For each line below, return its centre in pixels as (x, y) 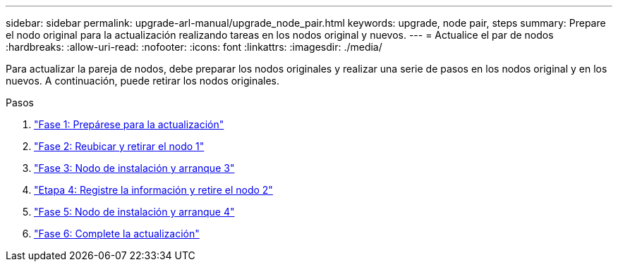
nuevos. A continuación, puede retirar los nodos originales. (143, 81)
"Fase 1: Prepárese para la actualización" (129, 124)
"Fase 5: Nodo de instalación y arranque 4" (134, 212)
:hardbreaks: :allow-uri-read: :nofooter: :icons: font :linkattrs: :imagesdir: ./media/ (194, 47)
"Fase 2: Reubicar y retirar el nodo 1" (119, 146)
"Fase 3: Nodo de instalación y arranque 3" (134, 168)
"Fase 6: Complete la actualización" (117, 234)
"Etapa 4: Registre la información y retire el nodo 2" (153, 190)
